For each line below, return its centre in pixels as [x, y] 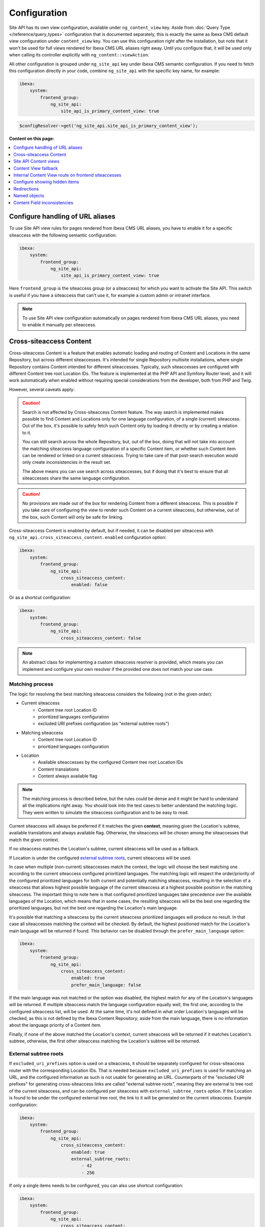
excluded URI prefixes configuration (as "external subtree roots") [104, 723]
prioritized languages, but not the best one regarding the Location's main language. [93, 908]
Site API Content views [37, 161]
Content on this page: [32, 138]
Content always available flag [68, 776]
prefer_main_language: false [106, 985]
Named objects [29, 196]
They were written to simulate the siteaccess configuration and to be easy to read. [106, 812]
